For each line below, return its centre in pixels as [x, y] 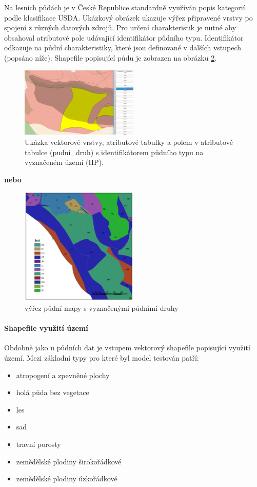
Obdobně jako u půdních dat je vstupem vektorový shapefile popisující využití [127, 348]
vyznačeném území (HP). [64, 162]
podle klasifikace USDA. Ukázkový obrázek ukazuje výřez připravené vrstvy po [128, 17]
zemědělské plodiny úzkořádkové [67, 479]
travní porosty [38, 444]
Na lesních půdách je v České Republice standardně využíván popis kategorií [125, 7]
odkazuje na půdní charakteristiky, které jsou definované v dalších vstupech [123, 48]
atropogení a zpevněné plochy [63, 375]
